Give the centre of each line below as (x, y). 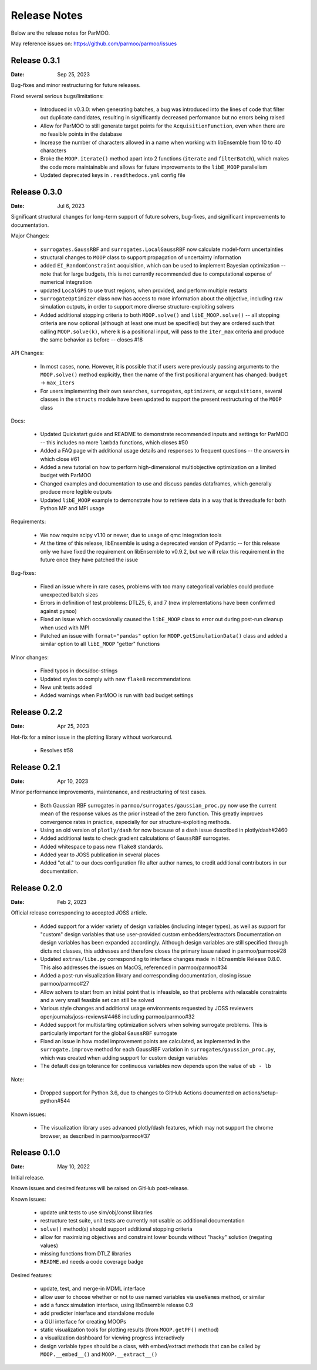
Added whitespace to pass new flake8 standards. (102, 846)
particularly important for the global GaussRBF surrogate (109, 1033)
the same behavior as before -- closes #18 (92, 339)
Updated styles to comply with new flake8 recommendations (115, 679)
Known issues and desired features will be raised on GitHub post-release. (100, 1188)
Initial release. (28, 1177)
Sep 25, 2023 (74, 74)
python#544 (55, 1101)
